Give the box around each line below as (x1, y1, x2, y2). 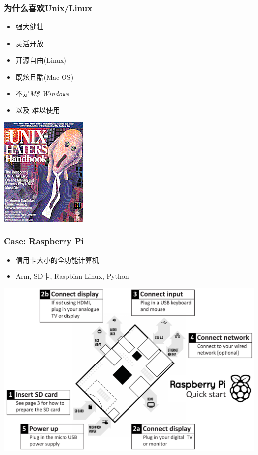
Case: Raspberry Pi (4, 235, 84, 247)
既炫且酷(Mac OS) (15, 72, 74, 82)
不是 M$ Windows (15, 88, 69, 98)
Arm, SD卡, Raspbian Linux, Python (15, 271, 129, 281)
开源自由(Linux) (15, 55, 66, 65)
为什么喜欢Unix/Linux (4, 1, 93, 14)
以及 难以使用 (15, 105, 60, 115)
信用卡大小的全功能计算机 (15, 254, 99, 265)
